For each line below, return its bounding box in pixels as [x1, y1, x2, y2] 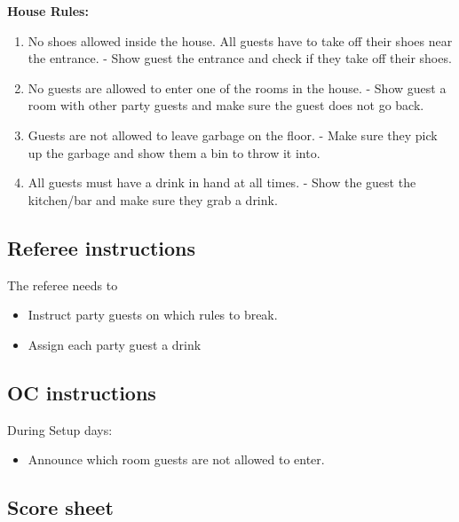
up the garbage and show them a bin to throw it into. [28, 143, 321, 162]
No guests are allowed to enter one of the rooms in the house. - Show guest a [28, 78, 447, 97]
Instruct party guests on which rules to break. [28, 305, 278, 324]
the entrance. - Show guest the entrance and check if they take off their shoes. [28, 49, 452, 67]
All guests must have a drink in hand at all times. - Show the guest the [28, 173, 416, 192]
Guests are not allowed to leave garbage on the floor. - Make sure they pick [28, 125, 438, 144]
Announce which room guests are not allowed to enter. [28, 450, 325, 469]
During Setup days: [7, 420, 113, 439]
